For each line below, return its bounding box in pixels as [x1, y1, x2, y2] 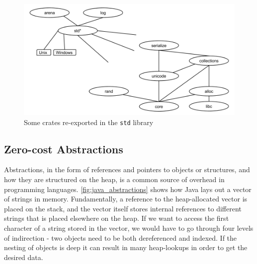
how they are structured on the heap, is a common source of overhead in [4, 174, 225, 184]
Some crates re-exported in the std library [24, 117, 154, 127]
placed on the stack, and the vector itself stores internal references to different [4, 203, 242, 213]
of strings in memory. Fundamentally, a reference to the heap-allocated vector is [4, 194, 248, 204]
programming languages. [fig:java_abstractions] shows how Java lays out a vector [4, 184, 252, 194]
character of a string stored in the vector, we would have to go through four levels [4, 222, 254, 233]
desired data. [4, 252, 43, 262]
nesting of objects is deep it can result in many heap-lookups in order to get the [4, 242, 248, 253]
